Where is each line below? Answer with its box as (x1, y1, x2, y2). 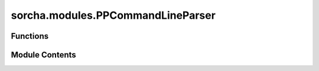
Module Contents (11, 50, 76, 60)
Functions (11, 31, 49, 41)
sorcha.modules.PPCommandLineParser (11, 9, 216, 22)
